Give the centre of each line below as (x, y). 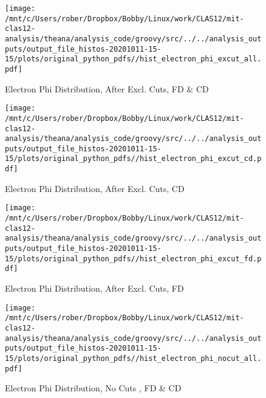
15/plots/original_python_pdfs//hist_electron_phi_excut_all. (133, 59)
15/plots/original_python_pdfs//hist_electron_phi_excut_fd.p (133, 259)
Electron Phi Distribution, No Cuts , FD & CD (93, 388)
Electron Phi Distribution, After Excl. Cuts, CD (95, 188)
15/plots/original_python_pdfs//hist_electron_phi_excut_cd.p (133, 159)
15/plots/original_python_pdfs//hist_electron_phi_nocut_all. (133, 358)
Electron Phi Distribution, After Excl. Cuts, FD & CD (107, 88)
